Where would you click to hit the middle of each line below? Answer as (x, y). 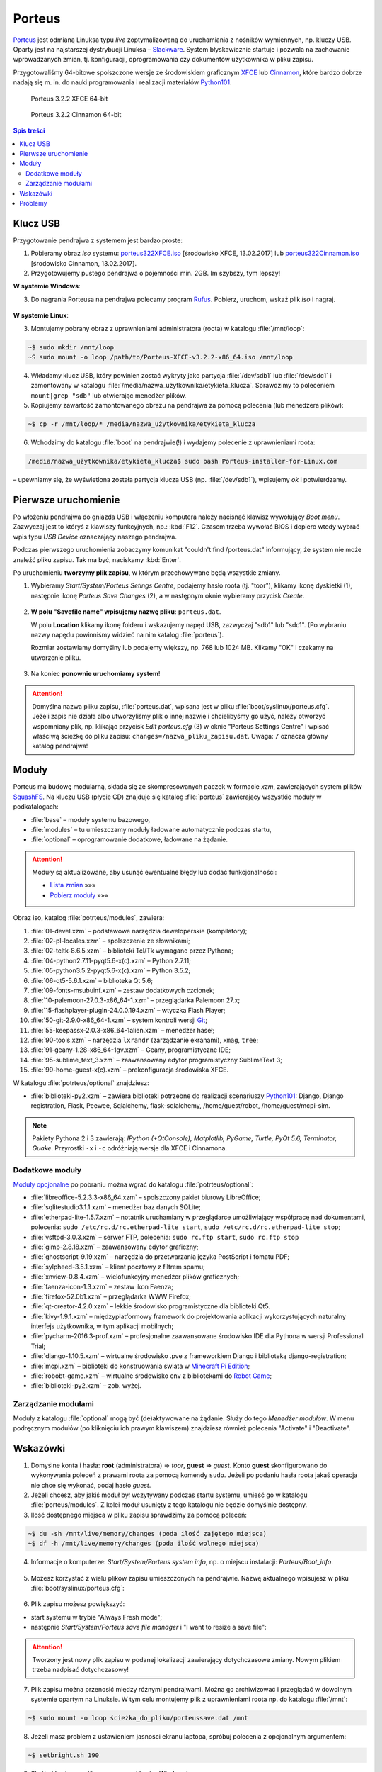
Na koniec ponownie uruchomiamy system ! (95, 674)
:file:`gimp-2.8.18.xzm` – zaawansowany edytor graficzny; (115, 1247)
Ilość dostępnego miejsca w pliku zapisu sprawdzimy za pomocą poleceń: (139, 1515)
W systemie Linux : (41, 315)
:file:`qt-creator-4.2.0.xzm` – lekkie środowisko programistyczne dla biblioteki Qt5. (150, 1306)
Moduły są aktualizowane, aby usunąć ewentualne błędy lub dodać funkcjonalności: (155, 873)
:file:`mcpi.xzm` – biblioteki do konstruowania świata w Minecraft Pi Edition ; (140, 1366)
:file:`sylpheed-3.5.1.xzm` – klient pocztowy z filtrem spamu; (118, 1267)
